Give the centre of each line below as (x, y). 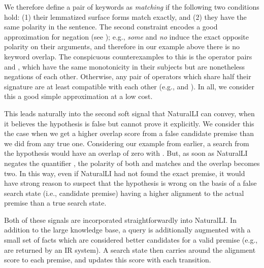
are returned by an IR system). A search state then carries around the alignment (130, 249)
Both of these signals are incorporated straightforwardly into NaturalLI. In (120, 220)
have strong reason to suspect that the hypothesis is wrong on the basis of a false (130, 183)
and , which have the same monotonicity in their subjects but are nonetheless (125, 66)
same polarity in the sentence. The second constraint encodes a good (111, 27)
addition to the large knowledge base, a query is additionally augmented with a (127, 230)
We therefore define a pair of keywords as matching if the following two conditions (132, 7)
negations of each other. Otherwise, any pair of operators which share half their (128, 76)
